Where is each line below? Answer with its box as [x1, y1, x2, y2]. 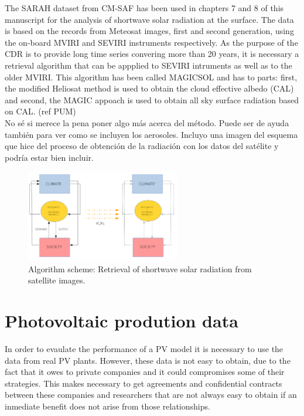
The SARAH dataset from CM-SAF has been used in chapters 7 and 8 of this [5, 2, 284, 13]
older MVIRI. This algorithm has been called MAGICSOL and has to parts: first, [5, 70, 298, 83]
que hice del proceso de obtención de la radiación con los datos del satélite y [5, 140, 279, 152]
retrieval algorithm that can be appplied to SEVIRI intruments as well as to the [5, 59, 292, 71]
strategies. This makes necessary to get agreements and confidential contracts [5, 377, 282, 389]
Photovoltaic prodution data [5, 308, 238, 332]
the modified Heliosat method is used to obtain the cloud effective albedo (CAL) [5, 82, 294, 94]
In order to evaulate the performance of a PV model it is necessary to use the [5, 342, 283, 354]
